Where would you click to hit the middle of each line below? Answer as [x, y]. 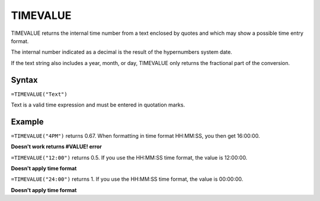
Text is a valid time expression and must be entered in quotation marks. [98, 105]
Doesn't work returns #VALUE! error [56, 147]
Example [27, 121]
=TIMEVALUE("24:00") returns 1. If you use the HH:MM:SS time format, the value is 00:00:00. [127, 179]
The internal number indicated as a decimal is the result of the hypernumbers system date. [121, 52]
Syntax [24, 80]
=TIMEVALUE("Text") [39, 94]
